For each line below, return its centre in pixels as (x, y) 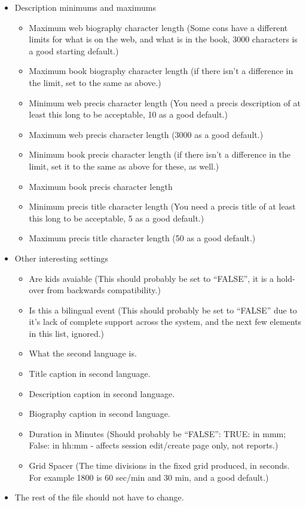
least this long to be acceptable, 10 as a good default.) (128, 114)
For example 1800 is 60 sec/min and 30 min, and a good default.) (149, 477)
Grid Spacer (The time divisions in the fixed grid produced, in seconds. (159, 465)
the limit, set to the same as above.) (95, 82)
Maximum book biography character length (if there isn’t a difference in (161, 71)
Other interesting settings (62, 258)
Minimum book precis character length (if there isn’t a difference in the (160, 154)
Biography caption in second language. (100, 414)
